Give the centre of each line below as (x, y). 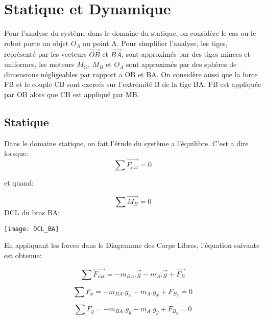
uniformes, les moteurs (39, 64)
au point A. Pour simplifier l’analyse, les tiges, (155, 43)
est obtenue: (23, 255)
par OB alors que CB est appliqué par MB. (72, 94)
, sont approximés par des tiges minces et (186, 54)
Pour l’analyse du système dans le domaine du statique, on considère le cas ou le (130, 33)
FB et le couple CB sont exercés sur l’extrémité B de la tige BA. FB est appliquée (133, 84)
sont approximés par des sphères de (181, 64)
